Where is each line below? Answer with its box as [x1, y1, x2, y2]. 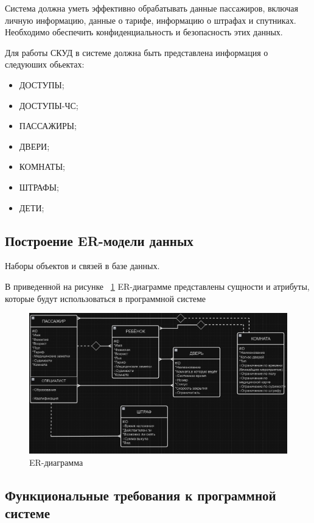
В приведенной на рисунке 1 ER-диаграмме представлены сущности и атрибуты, [5, 279, 310, 292]
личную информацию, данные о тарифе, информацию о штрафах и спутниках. [5, 13, 296, 26]
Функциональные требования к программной [5, 485, 276, 504]
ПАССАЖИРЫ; [19, 119, 77, 132]
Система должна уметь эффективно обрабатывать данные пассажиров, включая [5, 2, 298, 14]
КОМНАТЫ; [19, 160, 65, 173]
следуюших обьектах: [5, 58, 85, 71]
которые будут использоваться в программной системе [5, 292, 206, 304]
